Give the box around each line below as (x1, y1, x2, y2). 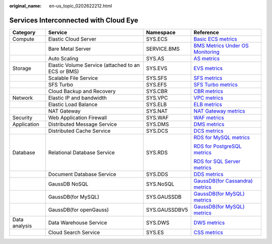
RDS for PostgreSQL (193, 142, 242, 149)
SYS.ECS (146, 35, 168, 42)
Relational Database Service (48, 149, 115, 156)
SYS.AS (146, 55, 165, 62)
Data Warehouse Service (48, 219, 107, 226)
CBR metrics (193, 88, 224, 95)
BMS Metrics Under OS (193, 42, 249, 49)
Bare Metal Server (48, 45, 91, 52)
